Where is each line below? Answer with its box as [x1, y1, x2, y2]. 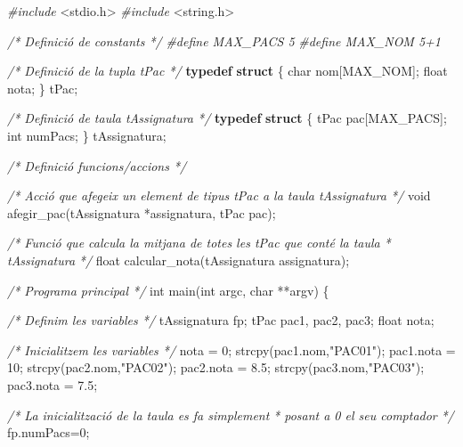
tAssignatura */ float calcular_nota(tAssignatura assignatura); [7, 250, 350, 269]
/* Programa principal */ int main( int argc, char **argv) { [7, 280, 329, 299]
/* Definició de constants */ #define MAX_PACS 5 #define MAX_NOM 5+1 [7, 31, 441, 50]
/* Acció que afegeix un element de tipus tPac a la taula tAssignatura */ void [7, 186, 431, 205]
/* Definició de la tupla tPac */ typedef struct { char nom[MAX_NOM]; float [7, 61, 448, 80]
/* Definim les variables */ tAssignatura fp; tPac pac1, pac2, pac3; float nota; [7, 311, 435, 329]
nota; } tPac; [7, 78, 78, 97]
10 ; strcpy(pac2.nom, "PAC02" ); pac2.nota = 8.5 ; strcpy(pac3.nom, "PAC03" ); [7, 358, 425, 377]
